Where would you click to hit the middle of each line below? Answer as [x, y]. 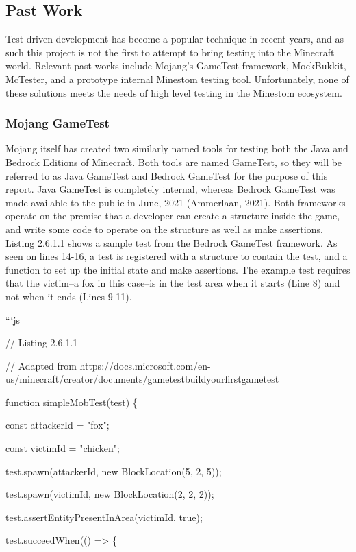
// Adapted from [41, 365]
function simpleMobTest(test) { [72, 401]
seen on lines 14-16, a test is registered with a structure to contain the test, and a [177, 256]
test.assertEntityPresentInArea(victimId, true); [104, 517]
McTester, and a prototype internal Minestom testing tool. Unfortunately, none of [177, 79]
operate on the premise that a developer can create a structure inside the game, [173, 216]
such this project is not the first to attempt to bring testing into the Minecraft [170, 52]
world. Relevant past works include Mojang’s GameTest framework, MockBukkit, [176, 65]
